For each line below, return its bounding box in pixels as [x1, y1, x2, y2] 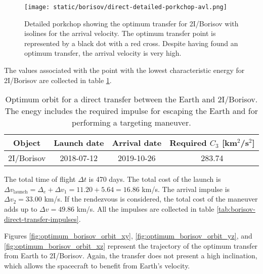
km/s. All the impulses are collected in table [76, 204, 214, 214]
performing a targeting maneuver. [71, 116, 191, 129]
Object [13, 137, 41, 149]
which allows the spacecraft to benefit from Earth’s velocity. [4, 260, 190, 270]
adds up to [4, 204, 37, 214]
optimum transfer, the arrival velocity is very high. [24, 48, 182, 58]
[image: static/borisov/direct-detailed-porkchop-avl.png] [24, 4, 227, 11]
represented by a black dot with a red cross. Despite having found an [24, 37, 238, 48]
